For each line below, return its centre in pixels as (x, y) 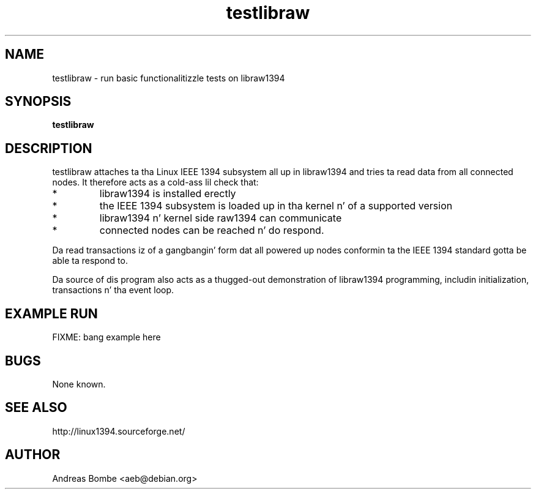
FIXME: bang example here (106, 337)
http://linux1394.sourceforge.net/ (119, 431)
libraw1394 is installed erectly (168, 194)
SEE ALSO (36, 408)
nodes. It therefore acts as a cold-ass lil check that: (155, 182)
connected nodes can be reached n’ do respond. (212, 230)
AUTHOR (33, 455)
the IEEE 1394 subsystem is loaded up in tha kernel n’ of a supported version (276, 206)
